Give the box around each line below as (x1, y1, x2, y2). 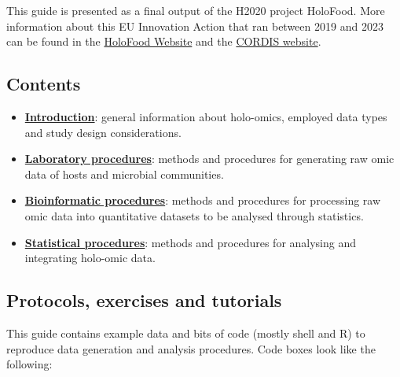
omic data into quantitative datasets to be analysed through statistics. (24, 207, 364, 224)
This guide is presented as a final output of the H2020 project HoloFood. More (6, 2, 385, 18)
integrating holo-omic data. (24, 249, 156, 266)
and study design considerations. (24, 124, 182, 140)
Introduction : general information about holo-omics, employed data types (24, 108, 387, 124)
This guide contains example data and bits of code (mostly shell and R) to (6, 324, 365, 341)
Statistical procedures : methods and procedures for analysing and (24, 234, 357, 250)
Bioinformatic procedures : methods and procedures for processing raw (24, 192, 381, 209)
